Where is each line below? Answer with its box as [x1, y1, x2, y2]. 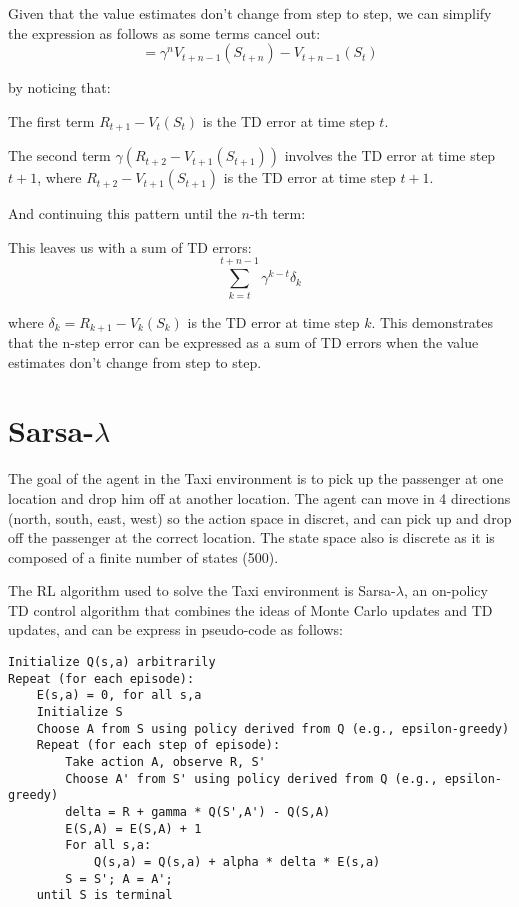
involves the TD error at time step [284, 145, 496, 166]
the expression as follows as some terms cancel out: [8, 22, 321, 43]
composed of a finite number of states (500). [8, 546, 279, 567]
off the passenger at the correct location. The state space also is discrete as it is [8, 527, 495, 548]
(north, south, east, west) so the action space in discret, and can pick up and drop [8, 507, 512, 528]
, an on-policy [403, 580, 488, 601]
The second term [8, 145, 111, 166]
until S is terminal [36, 888, 173, 903]
